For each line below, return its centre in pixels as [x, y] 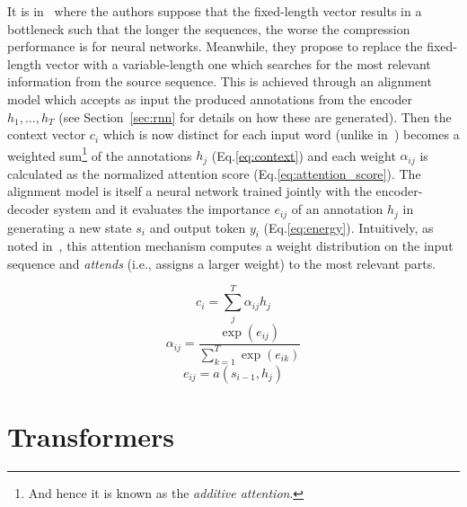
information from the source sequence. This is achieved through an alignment [220, 81]
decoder [29, 209]
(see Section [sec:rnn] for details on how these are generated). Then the [255, 116]
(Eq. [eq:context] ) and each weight [304, 155]
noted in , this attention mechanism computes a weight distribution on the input [230, 246]
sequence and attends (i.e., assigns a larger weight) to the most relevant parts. [222, 263]
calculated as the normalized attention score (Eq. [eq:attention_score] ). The [214, 173]
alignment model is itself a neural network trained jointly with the [189, 191]
